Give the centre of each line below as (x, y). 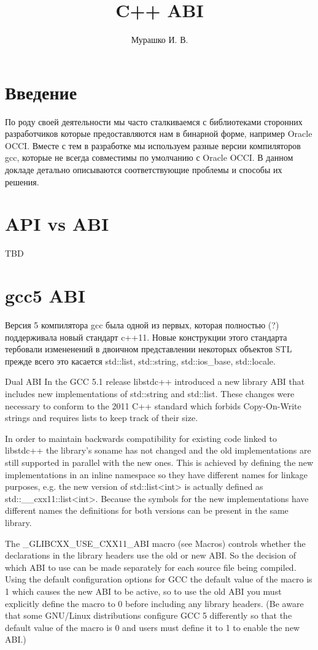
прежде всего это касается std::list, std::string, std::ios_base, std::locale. (140, 361)
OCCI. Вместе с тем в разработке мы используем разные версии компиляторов (153, 145)
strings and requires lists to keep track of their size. (102, 418)
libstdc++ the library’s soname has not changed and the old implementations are (158, 450)
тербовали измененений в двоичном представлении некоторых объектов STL (149, 349)
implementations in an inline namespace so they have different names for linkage (157, 474)
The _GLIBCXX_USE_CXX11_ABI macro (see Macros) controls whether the (155, 543)
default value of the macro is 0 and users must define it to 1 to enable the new (153, 627)
